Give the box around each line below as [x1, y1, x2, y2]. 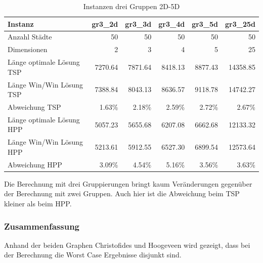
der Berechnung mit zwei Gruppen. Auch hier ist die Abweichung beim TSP [4, 188, 240, 199]
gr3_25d [225, 18, 255, 29]
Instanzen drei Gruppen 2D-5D [83, 1, 180, 11]
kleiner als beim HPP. [4, 198, 72, 208]
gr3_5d [192, 18, 218, 29]
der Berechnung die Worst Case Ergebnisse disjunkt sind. [4, 249, 182, 260]
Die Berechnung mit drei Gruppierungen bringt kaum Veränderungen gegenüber [4, 178, 252, 189]
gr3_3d [125, 18, 152, 29]
